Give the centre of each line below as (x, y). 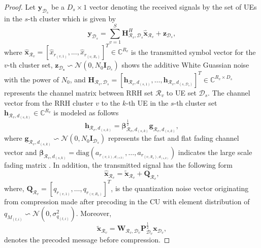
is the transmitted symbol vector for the (193, 52)
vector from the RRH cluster (49, 102)
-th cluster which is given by (72, 19)
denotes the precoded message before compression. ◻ (87, 240)
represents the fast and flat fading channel (173, 138)
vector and (21, 152)
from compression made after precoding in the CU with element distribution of (127, 201)
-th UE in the (147, 102)
